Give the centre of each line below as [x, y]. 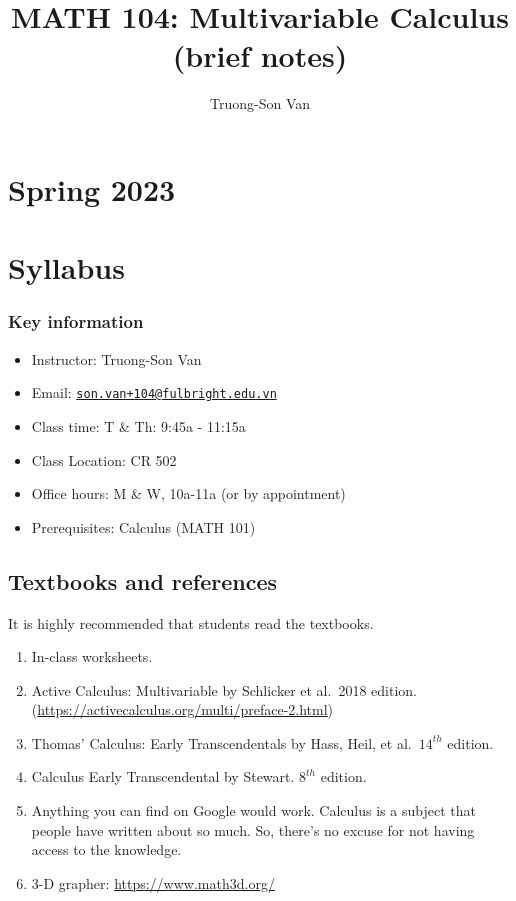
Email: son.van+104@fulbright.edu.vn [154, 392]
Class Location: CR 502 [104, 459]
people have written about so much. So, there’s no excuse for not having [253, 829]
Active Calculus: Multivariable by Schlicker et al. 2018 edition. [224, 689]
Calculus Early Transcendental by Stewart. [163, 776]
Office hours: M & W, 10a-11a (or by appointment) [188, 493]
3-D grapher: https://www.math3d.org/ [153, 882]
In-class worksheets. [92, 656]
